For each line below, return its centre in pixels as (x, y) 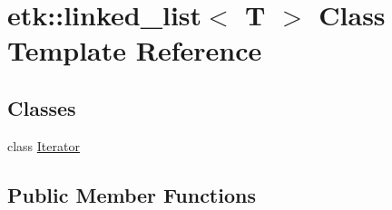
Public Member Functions (132, 194)
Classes (42, 107)
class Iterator (44, 145)
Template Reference (135, 50)
